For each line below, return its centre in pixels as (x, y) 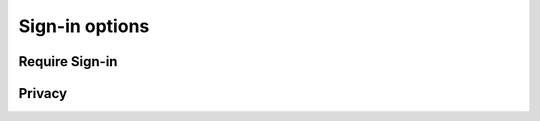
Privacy (43, 93)
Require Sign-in (68, 61)
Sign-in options (84, 26)
